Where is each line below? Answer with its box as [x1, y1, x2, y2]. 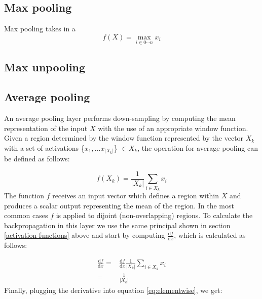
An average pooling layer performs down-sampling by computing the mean [4, 113, 236, 123]
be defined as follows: [4, 153, 70, 164]
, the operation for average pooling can [137, 142, 258, 153]
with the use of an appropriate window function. [98, 122, 248, 133]
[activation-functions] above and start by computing [4, 230, 165, 240]
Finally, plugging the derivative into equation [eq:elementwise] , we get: [4, 284, 222, 295]
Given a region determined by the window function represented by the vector [4, 133, 244, 143]
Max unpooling [4, 59, 86, 75]
